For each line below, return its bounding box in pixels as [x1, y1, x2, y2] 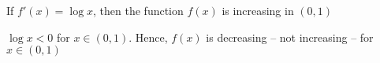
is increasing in [222, 2, 294, 18]
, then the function [93, 2, 184, 18]
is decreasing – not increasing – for [206, 28, 374, 45]
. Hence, [129, 28, 168, 45]
